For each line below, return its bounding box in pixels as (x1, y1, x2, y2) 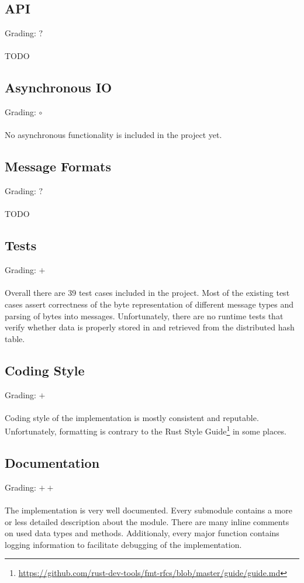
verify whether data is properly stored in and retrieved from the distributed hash (5, 321, 295, 333)
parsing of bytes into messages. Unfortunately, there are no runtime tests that (5, 309, 284, 322)
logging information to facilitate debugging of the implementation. (5, 538, 242, 550)
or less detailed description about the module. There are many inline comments (5, 515, 289, 527)
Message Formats (5, 157, 111, 175)
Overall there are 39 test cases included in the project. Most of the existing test (5, 287, 290, 299)
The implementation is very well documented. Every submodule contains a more (5, 503, 293, 516)
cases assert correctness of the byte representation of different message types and (5, 298, 294, 310)
